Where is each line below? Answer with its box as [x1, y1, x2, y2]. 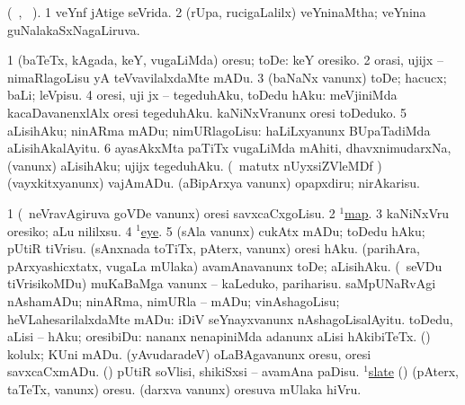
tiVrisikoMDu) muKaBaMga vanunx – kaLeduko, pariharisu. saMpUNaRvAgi [7, 274, 436, 293]
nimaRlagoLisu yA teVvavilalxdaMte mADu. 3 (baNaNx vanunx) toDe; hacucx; [7, 67, 447, 86]
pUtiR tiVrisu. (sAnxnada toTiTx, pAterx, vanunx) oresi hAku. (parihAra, [7, 239, 420, 258]
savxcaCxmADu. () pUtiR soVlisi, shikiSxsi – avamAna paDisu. [7, 362, 360, 381]
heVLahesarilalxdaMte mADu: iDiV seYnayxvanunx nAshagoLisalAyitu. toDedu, [7, 309, 453, 328]
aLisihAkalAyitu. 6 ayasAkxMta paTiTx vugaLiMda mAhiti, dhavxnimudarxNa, [7, 138, 452, 157]
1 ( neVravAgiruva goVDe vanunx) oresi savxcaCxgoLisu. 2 [7, 203, 335, 222]
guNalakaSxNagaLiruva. [7, 20, 140, 39]
